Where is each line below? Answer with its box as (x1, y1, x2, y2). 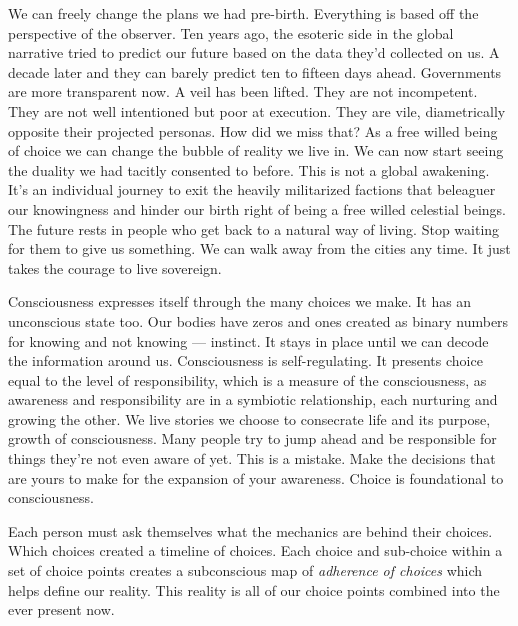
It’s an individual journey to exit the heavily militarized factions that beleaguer (8, 179, 496, 200)
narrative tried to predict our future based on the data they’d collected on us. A (8, 42, 500, 63)
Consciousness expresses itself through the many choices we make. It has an (8, 291, 472, 312)
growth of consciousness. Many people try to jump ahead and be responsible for (8, 428, 497, 449)
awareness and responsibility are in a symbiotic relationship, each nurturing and (8, 389, 498, 410)
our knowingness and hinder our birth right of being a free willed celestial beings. (8, 198, 506, 219)
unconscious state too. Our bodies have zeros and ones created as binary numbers (8, 310, 509, 331)
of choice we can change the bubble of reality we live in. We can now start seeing (8, 140, 504, 161)
